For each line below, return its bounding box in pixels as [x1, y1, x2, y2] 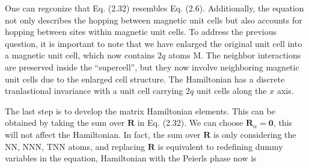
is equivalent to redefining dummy [158, 140, 283, 152]
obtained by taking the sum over [5, 116, 125, 129]
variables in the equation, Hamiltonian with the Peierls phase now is [5, 152, 257, 164]
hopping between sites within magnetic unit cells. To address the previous [5, 25, 277, 38]
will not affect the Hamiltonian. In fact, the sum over [5, 128, 201, 140]
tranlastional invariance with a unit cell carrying [5, 84, 183, 97]
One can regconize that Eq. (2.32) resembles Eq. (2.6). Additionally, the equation [5, 2, 304, 14]
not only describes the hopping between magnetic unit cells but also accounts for [5, 13, 302, 26]
